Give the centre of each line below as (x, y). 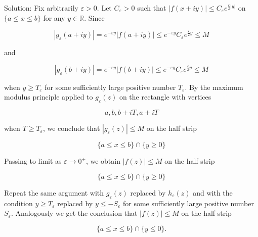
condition (18, 203)
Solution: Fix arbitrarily (41, 8)
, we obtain (103, 161)
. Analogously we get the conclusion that (74, 213)
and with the (213, 192)
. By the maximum (214, 87)
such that (152, 8)
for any (54, 17)
